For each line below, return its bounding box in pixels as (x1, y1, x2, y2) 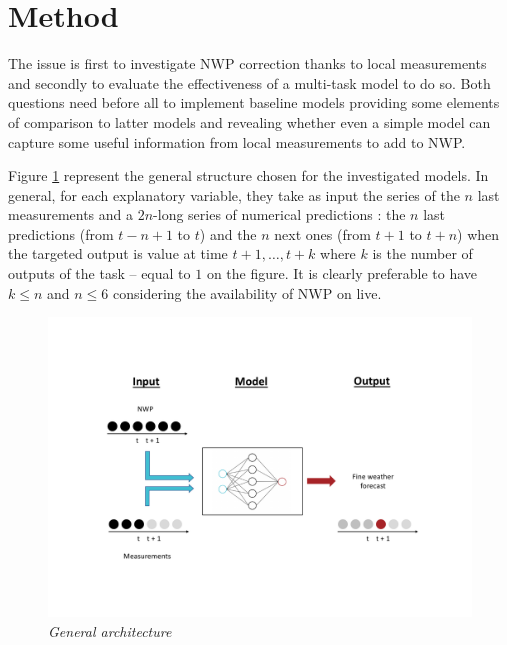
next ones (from (274, 223, 371, 244)
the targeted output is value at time (8, 243, 228, 264)
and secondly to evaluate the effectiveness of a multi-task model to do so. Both (8, 72, 491, 93)
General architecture (48, 620, 172, 641)
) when (457, 223, 500, 244)
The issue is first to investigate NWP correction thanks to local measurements (8, 53, 487, 74)
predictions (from (8, 223, 114, 244)
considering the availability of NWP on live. (112, 282, 382, 303)
